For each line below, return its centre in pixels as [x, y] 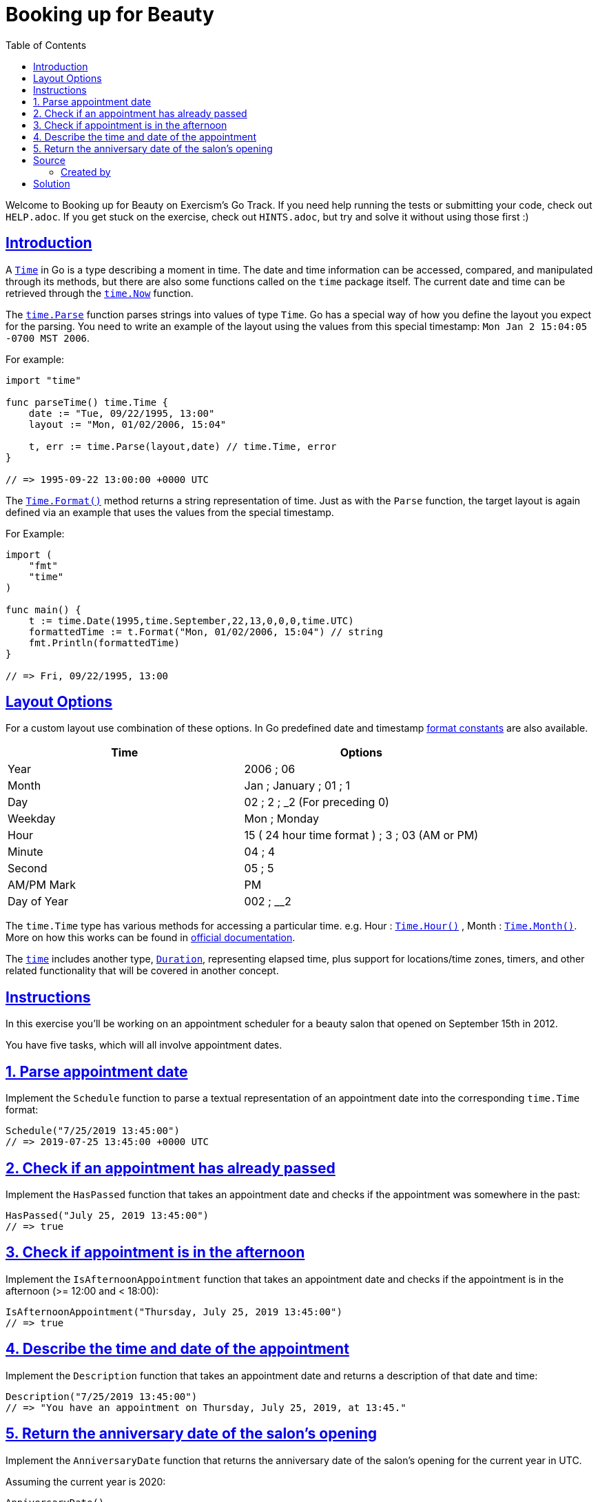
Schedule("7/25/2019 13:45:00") [93, 1131]
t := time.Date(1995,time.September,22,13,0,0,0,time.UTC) [191, 620]
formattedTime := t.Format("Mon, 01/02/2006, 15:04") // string [206, 631]
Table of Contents [46, 45]
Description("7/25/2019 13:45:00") [102, 1396]
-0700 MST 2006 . [48, 338]
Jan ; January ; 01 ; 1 [297, 786]
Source [49, 160]
